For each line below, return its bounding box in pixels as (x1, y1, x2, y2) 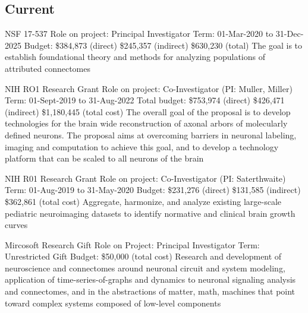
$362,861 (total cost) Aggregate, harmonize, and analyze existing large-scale (5, 195, 282, 207)
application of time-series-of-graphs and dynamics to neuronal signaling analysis (5, 273, 296, 286)
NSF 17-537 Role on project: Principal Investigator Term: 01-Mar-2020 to (5, 27, 274, 40)
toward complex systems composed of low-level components (5, 296, 221, 309)
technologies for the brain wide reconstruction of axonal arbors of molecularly (5, 117, 288, 129)
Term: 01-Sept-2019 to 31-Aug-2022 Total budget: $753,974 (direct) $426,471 (5, 94, 285, 106)
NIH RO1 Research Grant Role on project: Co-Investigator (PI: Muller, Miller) (5, 82, 293, 94)
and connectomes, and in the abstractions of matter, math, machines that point (5, 285, 296, 298)
